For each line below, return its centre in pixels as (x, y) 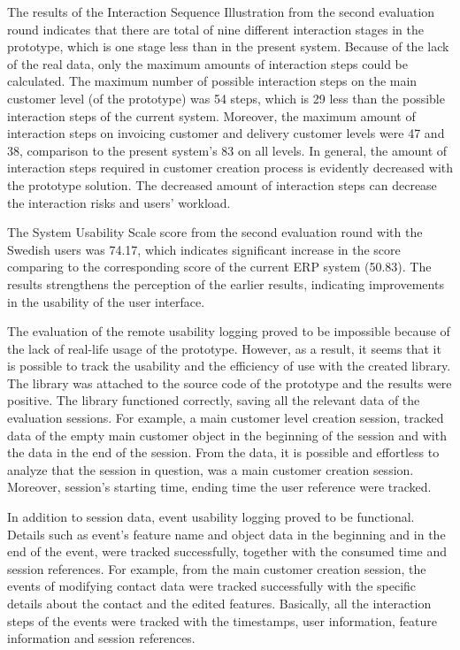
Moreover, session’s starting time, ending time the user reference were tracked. (219, 487)
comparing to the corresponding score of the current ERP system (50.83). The (219, 267)
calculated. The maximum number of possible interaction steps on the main (212, 81)
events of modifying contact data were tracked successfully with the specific (212, 586)
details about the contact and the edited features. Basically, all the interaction (219, 603)
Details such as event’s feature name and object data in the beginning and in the (226, 534)
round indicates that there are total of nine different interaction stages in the (215, 29)
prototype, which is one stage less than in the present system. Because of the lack (228, 46)
